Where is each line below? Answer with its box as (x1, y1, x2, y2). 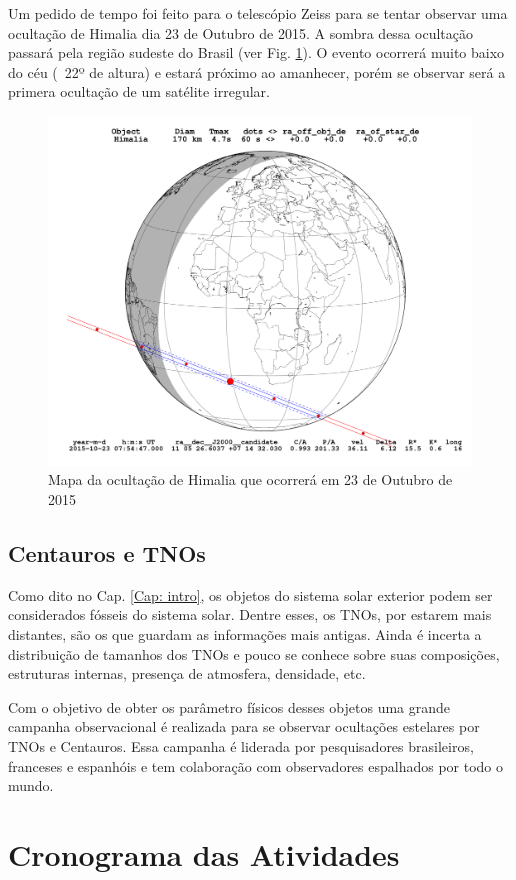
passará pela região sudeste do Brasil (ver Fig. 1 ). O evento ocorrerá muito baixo (8, 42, 505, 63)
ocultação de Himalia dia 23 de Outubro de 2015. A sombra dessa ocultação (8, 22, 474, 43)
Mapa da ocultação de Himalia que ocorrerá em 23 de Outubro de (48, 469, 453, 490)
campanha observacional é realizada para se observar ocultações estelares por (8, 716, 480, 737)
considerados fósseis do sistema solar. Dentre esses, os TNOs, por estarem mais (8, 604, 492, 625)
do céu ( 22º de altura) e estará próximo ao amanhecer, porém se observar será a (8, 61, 506, 82)
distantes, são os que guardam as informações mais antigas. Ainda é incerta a (8, 624, 482, 645)
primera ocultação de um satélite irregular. (8, 81, 270, 102)
